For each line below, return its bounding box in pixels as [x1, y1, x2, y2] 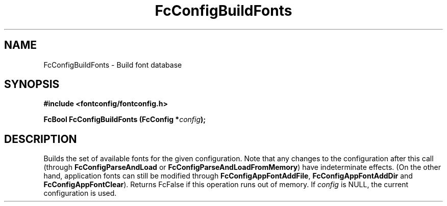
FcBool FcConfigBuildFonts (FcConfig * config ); [43, 115, 206, 124]
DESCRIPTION [4, 132, 77, 145]
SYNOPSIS [4, 78, 60, 91]
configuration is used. [43, 189, 117, 198]
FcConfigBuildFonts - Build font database [43, 60, 182, 69]
